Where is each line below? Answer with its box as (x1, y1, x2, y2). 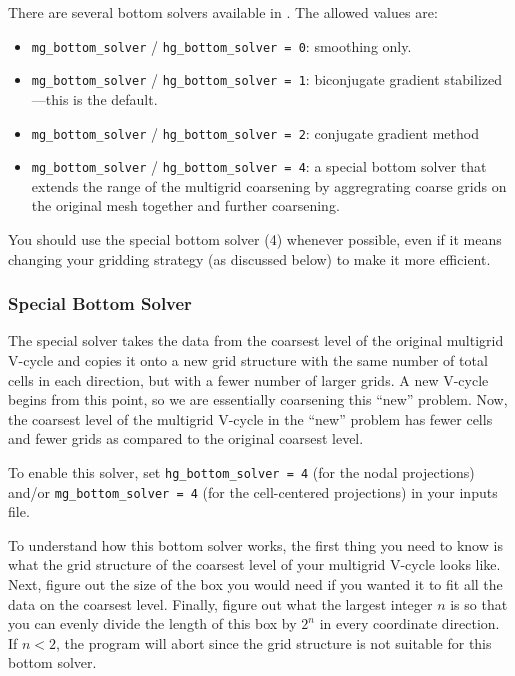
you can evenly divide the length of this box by (8, 613, 297, 634)
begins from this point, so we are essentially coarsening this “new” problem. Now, (8, 389, 508, 410)
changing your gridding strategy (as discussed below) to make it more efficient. (8, 248, 491, 269)
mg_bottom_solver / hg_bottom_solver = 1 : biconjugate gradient (31, 69, 440, 90)
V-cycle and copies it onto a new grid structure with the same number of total (8, 350, 488, 370)
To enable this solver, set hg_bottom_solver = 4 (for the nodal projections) (8, 461, 475, 482)
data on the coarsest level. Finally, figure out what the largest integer (8, 593, 433, 614)
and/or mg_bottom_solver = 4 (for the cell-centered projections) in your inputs (8, 481, 498, 502)
